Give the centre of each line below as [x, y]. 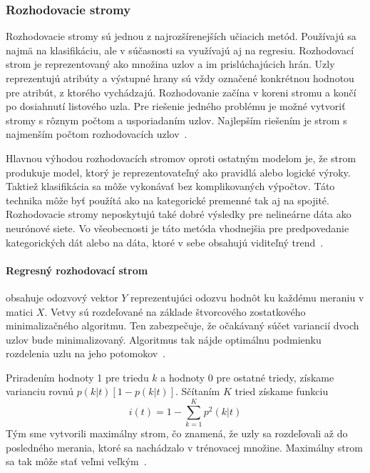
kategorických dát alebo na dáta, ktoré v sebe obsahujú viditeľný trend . [165, 242]
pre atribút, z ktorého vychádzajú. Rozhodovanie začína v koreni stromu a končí [181, 92]
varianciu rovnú [40, 391]
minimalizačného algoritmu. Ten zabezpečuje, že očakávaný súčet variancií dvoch [183, 325]
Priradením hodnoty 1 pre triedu [77, 377]
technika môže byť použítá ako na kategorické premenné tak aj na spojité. [168, 200]
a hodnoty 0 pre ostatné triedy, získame [247, 377]
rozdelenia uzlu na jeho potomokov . [86, 353]
